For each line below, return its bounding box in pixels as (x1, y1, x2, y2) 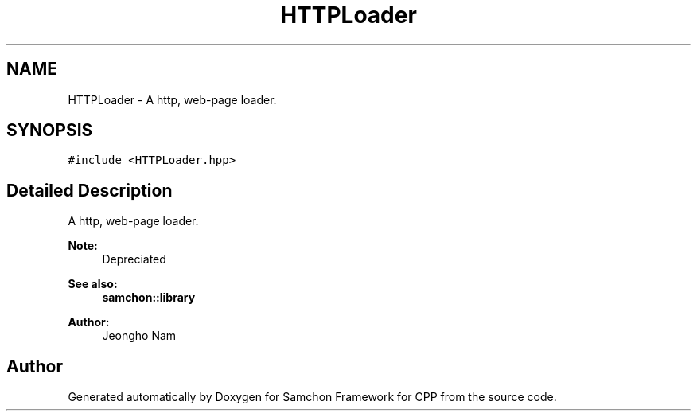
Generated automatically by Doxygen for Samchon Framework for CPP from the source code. (68, 390, 557, 404)
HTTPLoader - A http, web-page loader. (68, 92, 277, 107)
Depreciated (102, 252, 166, 267)
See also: (68, 277, 118, 291)
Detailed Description (6, 180, 173, 201)
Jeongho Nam (102, 329, 177, 343)
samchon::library (102, 290, 196, 305)
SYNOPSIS (6, 120, 93, 141)
